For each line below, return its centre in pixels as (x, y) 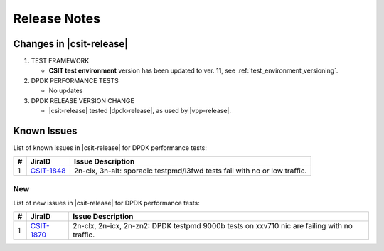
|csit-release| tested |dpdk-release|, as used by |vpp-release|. (140, 111)
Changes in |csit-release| (71, 44)
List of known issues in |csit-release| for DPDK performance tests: (110, 148)
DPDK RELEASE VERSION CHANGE (82, 100)
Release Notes (57, 18)
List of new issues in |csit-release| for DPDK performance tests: (107, 203)
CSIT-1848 (48, 171)
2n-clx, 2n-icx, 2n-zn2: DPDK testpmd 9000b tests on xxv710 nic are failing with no (212, 226)
